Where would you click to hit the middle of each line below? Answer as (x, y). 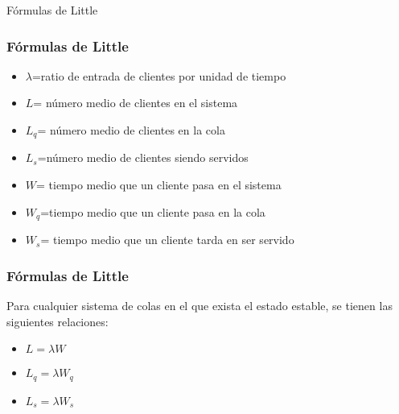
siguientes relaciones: (58, 321)
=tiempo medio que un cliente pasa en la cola (153, 211)
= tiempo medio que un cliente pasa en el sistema (159, 185)
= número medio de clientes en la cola (131, 130)
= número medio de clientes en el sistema (136, 103)
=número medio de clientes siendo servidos (143, 157)
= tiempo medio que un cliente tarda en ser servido (167, 240)
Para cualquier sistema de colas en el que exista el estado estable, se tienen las (199, 305)
